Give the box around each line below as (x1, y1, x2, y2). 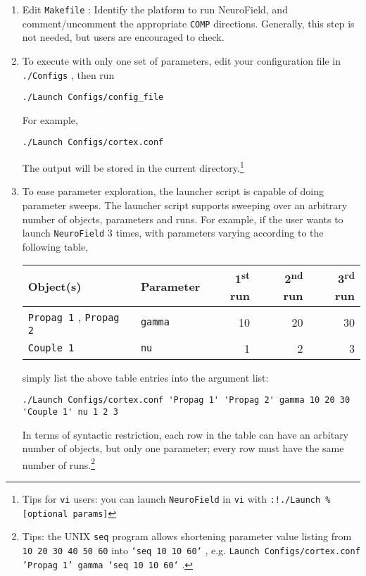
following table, (22, 239, 89, 253)
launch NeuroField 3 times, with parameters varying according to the (22, 225, 324, 240)
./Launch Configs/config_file (22, 92, 164, 103)
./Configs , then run (22, 67, 115, 82)
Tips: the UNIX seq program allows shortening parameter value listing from (22, 529, 352, 544)
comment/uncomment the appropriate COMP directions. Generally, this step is (22, 15, 355, 30)
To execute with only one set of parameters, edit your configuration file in (22, 53, 341, 68)
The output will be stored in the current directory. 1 (22, 158, 244, 175)
